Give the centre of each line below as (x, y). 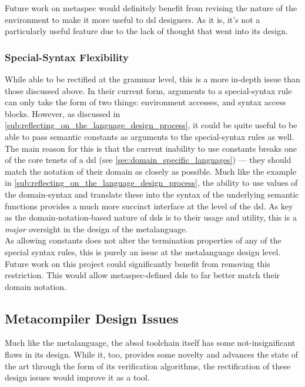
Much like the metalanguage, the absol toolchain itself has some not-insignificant (150, 343)
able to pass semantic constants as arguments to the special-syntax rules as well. (150, 136)
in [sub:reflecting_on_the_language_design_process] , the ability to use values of (151, 183)
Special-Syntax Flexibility (67, 57)
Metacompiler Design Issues (92, 318)
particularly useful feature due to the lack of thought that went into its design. (146, 31)
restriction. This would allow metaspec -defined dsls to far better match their (143, 275)
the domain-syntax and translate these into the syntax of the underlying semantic (152, 194)
